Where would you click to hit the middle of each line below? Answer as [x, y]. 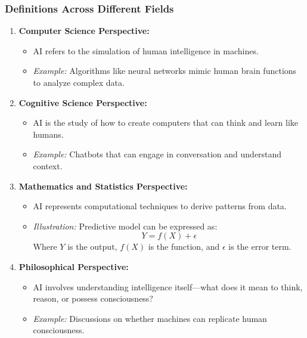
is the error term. [260, 246]
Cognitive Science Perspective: [83, 102]
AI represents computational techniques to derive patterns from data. [160, 206]
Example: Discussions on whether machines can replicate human [150, 318]
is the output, [92, 246]
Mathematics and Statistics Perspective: [103, 186]
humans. [48, 134]
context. [48, 165]
